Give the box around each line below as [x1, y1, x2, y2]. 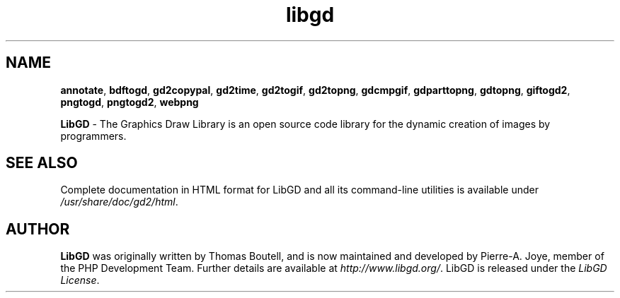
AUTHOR [6, 220, 70, 238]
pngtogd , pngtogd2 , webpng [60, 95, 199, 108]
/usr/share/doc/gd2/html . [60, 196, 178, 208]
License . [60, 274, 100, 287]
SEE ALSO [6, 154, 78, 172]
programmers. [60, 129, 127, 142]
